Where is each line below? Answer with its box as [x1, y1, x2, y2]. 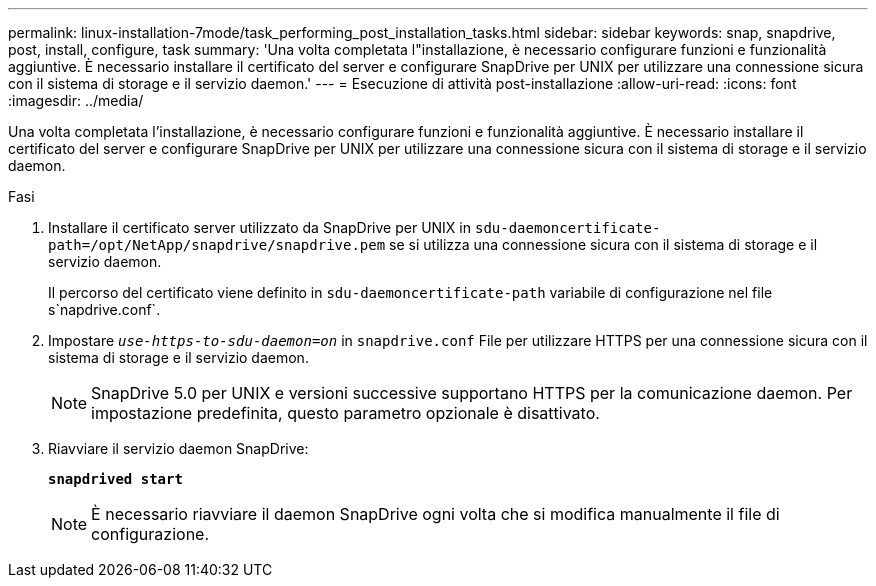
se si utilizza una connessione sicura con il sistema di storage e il [389, 236, 818, 253]
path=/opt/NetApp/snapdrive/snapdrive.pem [48, 237, 386, 253]
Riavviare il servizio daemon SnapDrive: [48, 440, 309, 457]
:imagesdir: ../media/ [8, 92, 144, 109]
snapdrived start [48, 471, 183, 487]
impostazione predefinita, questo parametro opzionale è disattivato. [91, 403, 600, 423]
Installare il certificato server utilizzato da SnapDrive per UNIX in [48, 219, 472, 236]
